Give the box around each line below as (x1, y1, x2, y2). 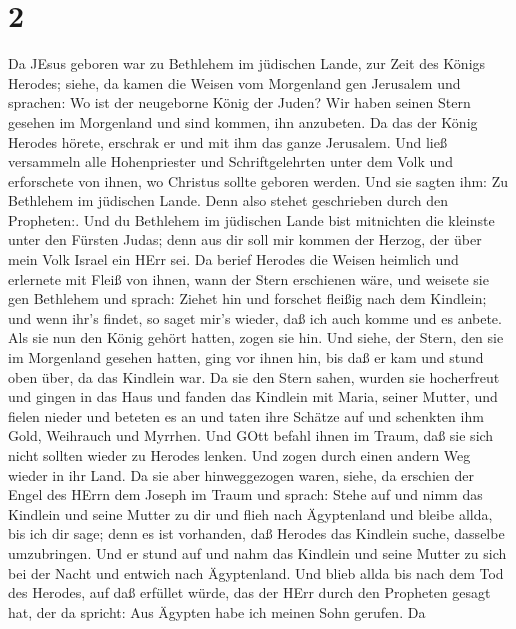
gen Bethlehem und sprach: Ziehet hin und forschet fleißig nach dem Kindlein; (8, 288, 487, 309)
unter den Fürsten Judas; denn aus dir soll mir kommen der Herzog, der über (8, 229, 482, 250)
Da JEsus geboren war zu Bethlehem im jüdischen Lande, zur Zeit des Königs (8, 53, 486, 74)
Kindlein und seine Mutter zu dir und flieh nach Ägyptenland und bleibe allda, (8, 503, 493, 524)
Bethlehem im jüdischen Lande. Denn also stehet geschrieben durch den (8, 190, 449, 211)
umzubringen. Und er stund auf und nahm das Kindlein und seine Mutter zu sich (8, 542, 507, 563)
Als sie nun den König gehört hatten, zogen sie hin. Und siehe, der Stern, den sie (8, 327, 504, 348)
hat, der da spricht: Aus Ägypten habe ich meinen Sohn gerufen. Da (8, 601, 426, 622)
